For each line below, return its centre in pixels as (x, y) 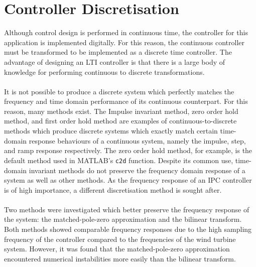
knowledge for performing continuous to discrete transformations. (104, 72)
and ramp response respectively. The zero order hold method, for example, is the (128, 150)
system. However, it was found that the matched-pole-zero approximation (117, 249)
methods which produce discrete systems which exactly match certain (111, 131)
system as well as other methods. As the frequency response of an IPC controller (128, 180)
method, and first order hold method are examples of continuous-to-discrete (120, 121)
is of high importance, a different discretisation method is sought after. (113, 189)
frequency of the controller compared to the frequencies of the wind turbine (120, 239)
